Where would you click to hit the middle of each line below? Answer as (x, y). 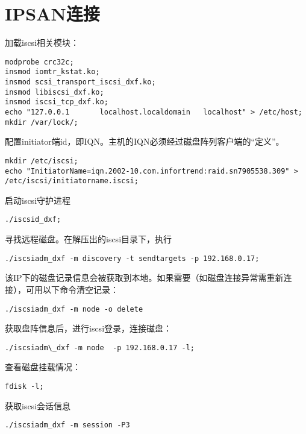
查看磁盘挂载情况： (43, 367)
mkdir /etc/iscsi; (42, 161)
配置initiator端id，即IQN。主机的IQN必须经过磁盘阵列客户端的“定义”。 (145, 141)
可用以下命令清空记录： (72, 289)
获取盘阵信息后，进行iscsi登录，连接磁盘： (89, 328)
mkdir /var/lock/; (42, 122)
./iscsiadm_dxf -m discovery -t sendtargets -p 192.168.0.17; (132, 258)
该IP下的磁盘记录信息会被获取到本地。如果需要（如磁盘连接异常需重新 (144, 278)
